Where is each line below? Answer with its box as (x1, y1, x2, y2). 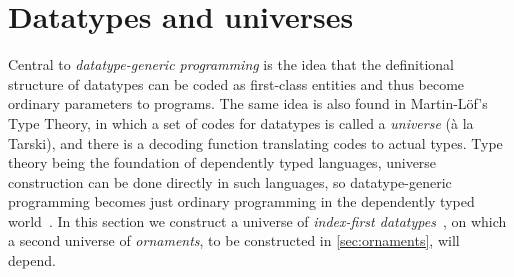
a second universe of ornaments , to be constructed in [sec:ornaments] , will (8, 230, 460, 251)
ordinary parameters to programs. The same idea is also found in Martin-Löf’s (8, 93, 488, 114)
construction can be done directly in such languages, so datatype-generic (8, 171, 452, 192)
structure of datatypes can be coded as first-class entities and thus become (8, 73, 465, 94)
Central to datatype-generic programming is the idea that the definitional (8, 54, 455, 75)
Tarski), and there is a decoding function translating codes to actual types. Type (8, 132, 503, 153)
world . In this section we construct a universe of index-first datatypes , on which (8, 210, 507, 231)
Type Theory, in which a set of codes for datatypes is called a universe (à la (8, 112, 474, 133)
